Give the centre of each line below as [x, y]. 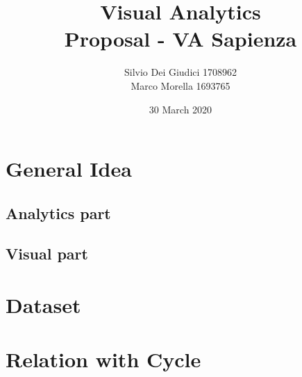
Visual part [47, 254]
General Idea [69, 169]
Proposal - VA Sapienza [181, 39]
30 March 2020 [181, 109]
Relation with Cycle [103, 359]
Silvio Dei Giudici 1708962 [181, 72]
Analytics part [58, 212]
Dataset [43, 305]
